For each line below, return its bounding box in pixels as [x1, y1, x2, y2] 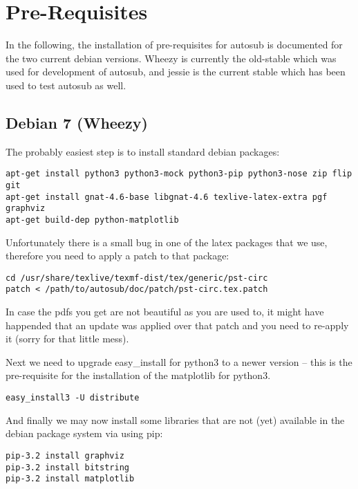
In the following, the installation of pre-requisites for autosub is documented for [6, 37, 343, 52]
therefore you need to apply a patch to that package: [6, 248, 229, 263]
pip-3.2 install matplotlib [6, 474, 135, 484]
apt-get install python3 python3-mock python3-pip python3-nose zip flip [6, 169, 352, 179]
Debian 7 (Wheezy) [6, 111, 148, 133]
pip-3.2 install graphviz [6, 450, 124, 461]
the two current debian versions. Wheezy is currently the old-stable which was [6, 50, 337, 65]
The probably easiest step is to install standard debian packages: [6, 144, 280, 158]
